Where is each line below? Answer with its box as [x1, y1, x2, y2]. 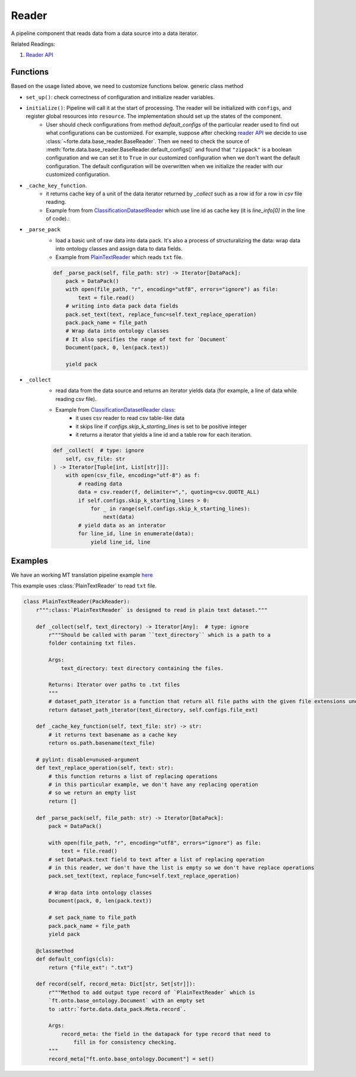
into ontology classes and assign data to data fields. [55, 245, 183, 252]
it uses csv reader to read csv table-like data [75, 415, 185, 422]
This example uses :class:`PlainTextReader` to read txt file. [11, 582, 157, 589]
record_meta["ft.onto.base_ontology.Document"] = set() [48, 1055, 215, 1062]
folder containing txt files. [48, 640, 136, 647]
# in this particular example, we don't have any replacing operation [48, 781, 258, 788]
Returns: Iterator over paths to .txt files [48, 681, 180, 688]
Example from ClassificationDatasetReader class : [55, 406, 176, 413]
